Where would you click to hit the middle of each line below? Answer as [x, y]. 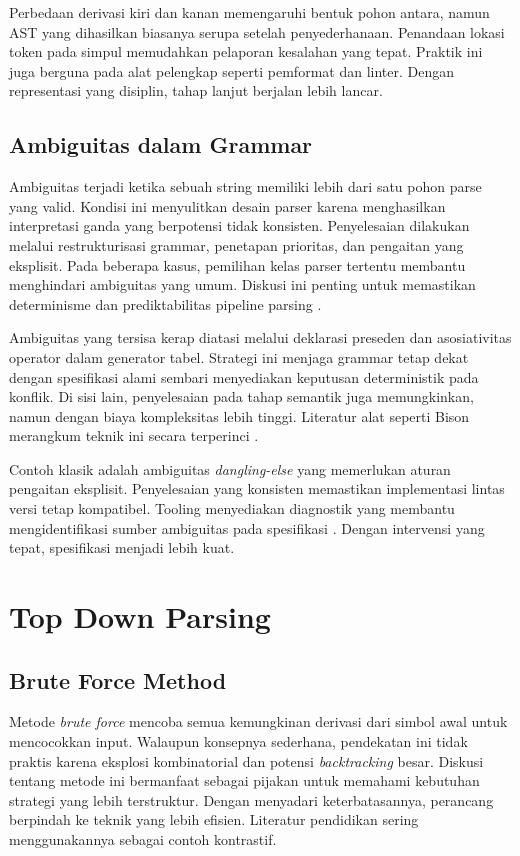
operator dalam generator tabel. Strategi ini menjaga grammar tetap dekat [239, 356]
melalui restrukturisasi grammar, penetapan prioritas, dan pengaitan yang [236, 244]
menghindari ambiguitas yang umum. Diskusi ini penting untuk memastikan [242, 284]
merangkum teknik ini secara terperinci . [134, 435]
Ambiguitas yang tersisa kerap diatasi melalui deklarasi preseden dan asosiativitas [260, 337]
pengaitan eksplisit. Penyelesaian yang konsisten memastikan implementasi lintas [257, 488]
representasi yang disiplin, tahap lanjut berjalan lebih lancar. [196, 90]
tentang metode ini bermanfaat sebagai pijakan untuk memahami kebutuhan [244, 780]
